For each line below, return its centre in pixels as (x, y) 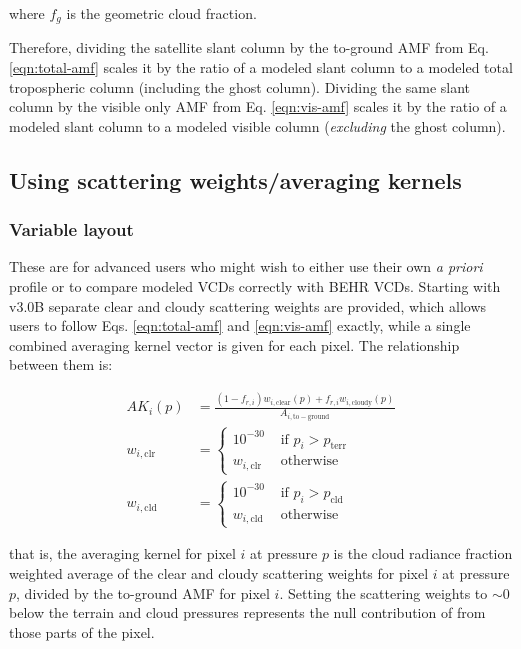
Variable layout (71, 229)
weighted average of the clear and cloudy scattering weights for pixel (219, 573)
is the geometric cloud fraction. (161, 13)
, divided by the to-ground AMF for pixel (143, 592)
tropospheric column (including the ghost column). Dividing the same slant (240, 86)
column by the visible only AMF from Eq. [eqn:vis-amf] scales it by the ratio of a (258, 106)
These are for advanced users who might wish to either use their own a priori (246, 266)
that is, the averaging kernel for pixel (122, 553)
